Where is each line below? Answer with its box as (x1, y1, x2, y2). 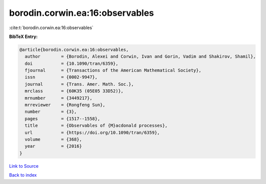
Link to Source (9, 163, 39, 169)
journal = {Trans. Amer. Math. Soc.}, (25, 81, 134, 87)
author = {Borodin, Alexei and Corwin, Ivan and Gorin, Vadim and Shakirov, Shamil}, (25, 54, 256, 59)
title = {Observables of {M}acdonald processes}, (25, 123, 168, 128)
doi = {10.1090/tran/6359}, (25, 61, 118, 66)
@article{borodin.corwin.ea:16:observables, (19, 47, 129, 52)
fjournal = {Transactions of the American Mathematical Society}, (25, 68, 201, 74)
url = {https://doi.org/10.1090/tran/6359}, (25, 130, 160, 135)
